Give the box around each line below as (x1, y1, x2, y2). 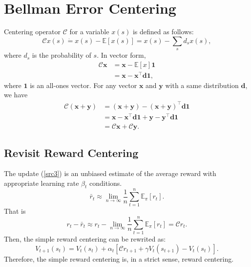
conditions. (89, 178, 122, 188)
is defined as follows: (132, 26, 194, 37)
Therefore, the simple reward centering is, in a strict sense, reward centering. (4, 253, 234, 264)
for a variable (69, 26, 109, 37)
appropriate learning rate (4, 178, 79, 188)
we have (4, 89, 28, 100)
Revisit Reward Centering (4, 145, 139, 160)
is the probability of (32, 50, 91, 60)
